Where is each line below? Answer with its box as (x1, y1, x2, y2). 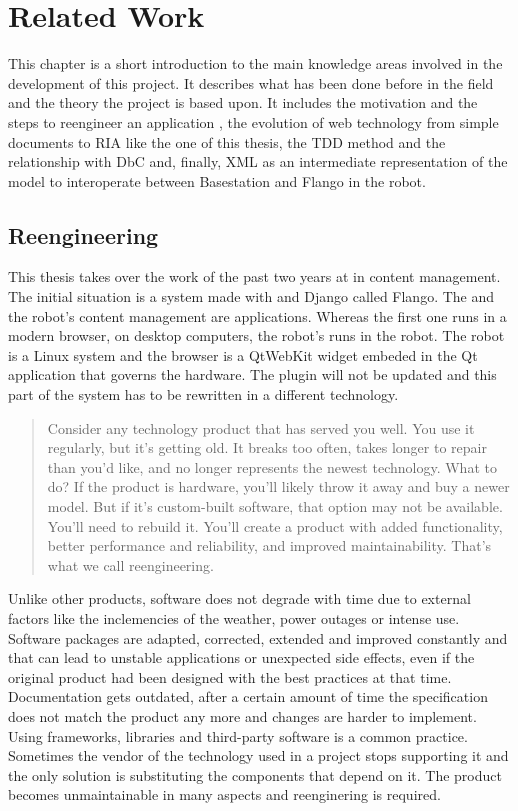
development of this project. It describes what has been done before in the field (8, 72, 494, 93)
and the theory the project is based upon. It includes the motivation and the (8, 92, 478, 113)
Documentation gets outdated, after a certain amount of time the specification (8, 686, 488, 707)
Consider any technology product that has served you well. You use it (47, 417, 475, 438)
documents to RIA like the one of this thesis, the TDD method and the (8, 131, 446, 152)
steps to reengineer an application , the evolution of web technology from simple (8, 111, 499, 132)
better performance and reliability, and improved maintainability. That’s (47, 535, 492, 556)
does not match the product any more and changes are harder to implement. (8, 705, 477, 726)
